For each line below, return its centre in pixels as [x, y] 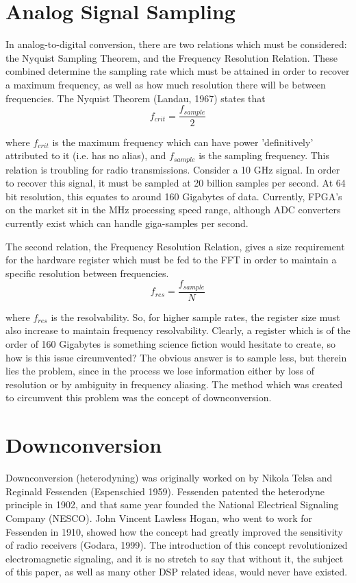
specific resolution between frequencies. [87, 273]
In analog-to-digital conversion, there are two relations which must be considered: [176, 44]
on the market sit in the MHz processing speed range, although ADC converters [173, 210]
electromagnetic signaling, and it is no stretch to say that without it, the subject [175, 558]
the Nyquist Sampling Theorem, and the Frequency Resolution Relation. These [172, 57]
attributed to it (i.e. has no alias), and [86, 155]
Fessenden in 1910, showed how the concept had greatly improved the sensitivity [174, 531]
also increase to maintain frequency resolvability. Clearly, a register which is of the [178, 330]
